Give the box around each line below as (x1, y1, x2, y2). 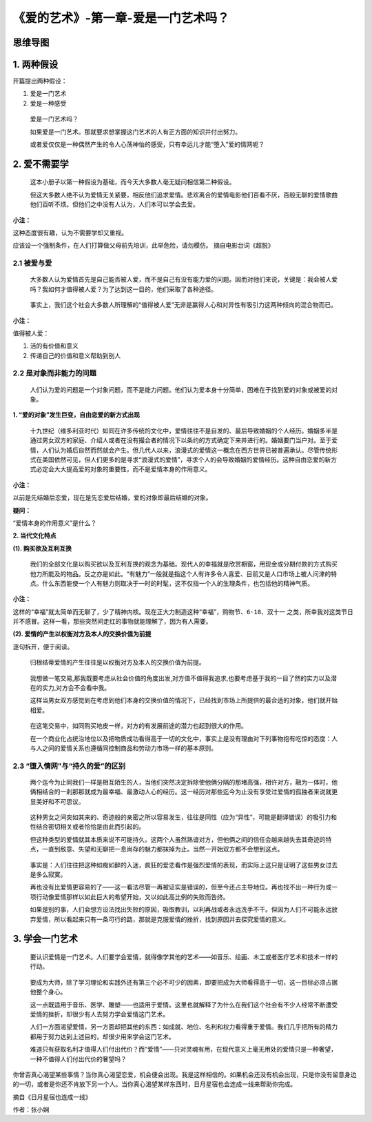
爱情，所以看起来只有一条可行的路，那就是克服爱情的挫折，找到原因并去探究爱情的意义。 (35, 915, 289, 923)
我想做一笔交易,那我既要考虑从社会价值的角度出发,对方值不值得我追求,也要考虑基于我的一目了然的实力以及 (30, 673, 331, 682)
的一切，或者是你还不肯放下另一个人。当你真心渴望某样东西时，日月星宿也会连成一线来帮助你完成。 (12, 1081, 296, 1088)
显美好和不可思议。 (30, 797, 85, 805)
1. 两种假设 (12, 59, 59, 70)
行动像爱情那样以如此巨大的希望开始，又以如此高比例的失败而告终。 (35, 892, 229, 900)
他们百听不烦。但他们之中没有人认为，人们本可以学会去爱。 (30, 200, 199, 208)
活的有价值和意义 (30, 342, 79, 350)
